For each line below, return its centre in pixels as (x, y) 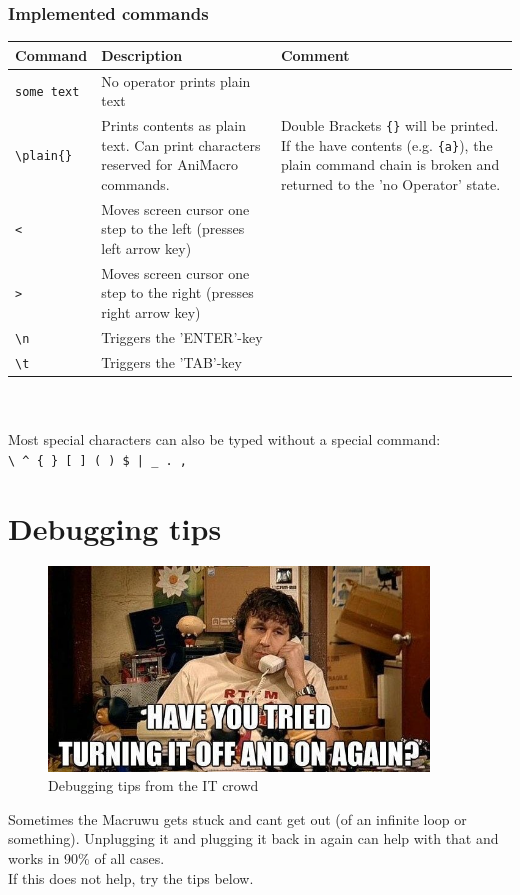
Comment (315, 54)
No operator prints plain (176, 80)
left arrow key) (146, 247)
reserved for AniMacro (169, 164)
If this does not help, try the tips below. (131, 877)
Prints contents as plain (173, 125)
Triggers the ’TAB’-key (171, 361)
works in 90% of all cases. (86, 857)
